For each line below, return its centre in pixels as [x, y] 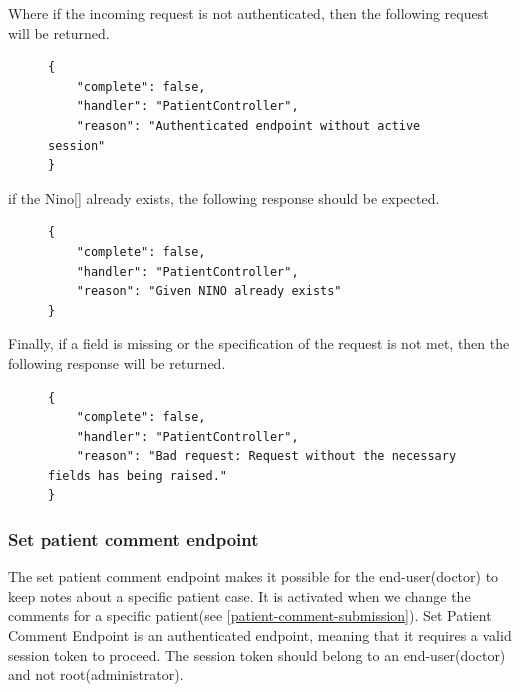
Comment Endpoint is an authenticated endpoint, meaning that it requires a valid [260, 635]
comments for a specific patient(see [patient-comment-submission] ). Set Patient [250, 615]
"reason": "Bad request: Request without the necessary [266, 456]
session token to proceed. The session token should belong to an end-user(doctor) [257, 654]
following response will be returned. [117, 362]
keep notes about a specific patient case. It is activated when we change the [239, 595]
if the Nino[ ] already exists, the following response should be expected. [224, 197]
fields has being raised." [137, 475]
